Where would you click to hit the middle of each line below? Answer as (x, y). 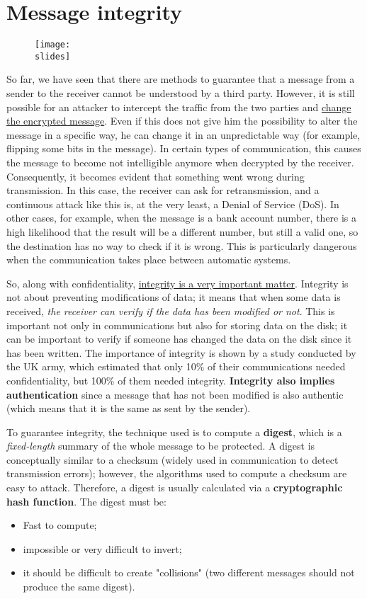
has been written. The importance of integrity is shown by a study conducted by (181, 352)
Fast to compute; (60, 525)
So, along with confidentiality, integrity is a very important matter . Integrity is (177, 283)
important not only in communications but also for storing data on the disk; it (177, 325)
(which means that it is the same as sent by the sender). (129, 408)
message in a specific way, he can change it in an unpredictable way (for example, (183, 134)
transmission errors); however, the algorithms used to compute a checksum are (177, 473)
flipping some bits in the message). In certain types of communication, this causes (184, 148)
